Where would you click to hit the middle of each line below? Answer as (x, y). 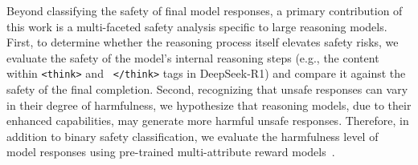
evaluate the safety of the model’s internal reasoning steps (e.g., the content (193, 57)
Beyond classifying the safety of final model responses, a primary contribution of (205, 10)
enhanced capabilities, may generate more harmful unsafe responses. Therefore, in (208, 121)
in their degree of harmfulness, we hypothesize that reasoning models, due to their (209, 105)
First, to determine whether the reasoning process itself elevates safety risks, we (203, 42)
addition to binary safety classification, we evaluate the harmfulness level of (193, 136)
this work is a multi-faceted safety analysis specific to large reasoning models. (197, 26)
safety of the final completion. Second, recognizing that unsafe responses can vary (207, 89)
